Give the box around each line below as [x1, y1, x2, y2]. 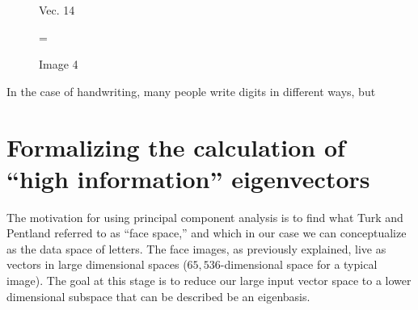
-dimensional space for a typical [220, 256, 378, 273]
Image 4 [39, 56, 78, 73]
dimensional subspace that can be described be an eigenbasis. [6, 287, 310, 304]
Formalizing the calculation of [6, 130, 345, 163]
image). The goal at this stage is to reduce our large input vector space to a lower [6, 272, 412, 289]
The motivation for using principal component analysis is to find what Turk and [6, 208, 403, 225]
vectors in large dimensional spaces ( [6, 256, 188, 273]
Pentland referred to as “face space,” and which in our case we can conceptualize [6, 224, 407, 241]
